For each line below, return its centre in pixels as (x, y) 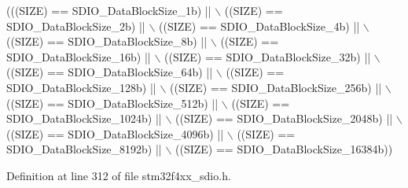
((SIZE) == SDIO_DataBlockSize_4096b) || (115, 133)
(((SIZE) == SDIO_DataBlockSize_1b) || (109, 10)
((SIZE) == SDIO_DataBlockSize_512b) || (112, 103)
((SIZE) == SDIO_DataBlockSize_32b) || (268, 56)
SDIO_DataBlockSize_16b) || (79, 56)
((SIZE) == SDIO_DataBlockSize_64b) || (110, 72)
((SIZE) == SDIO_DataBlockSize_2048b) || (284, 118)
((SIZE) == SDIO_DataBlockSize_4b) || (259, 26)
